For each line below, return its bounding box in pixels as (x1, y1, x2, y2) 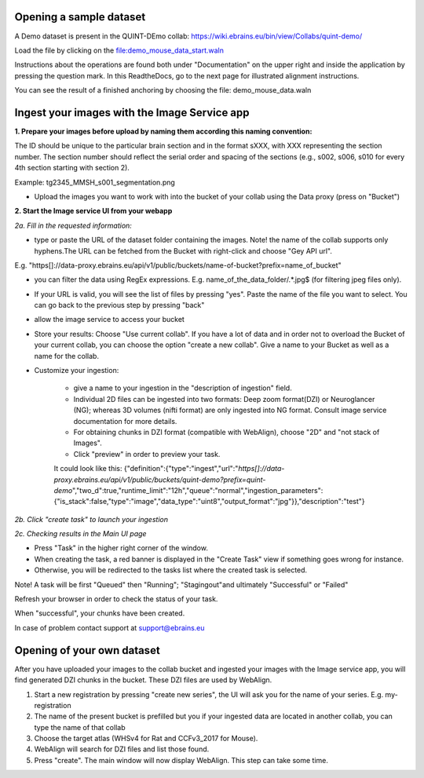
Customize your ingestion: (34, 366, 119, 375)
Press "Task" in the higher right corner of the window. (34, 543, 208, 553)
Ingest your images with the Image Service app (14, 106, 250, 119)
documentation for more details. (73, 416, 177, 426)
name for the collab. (34, 351, 100, 360)
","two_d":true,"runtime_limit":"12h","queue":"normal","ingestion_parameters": (71, 485, 323, 495)
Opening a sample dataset (14, 10, 146, 24)
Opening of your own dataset (14, 644, 160, 657)
